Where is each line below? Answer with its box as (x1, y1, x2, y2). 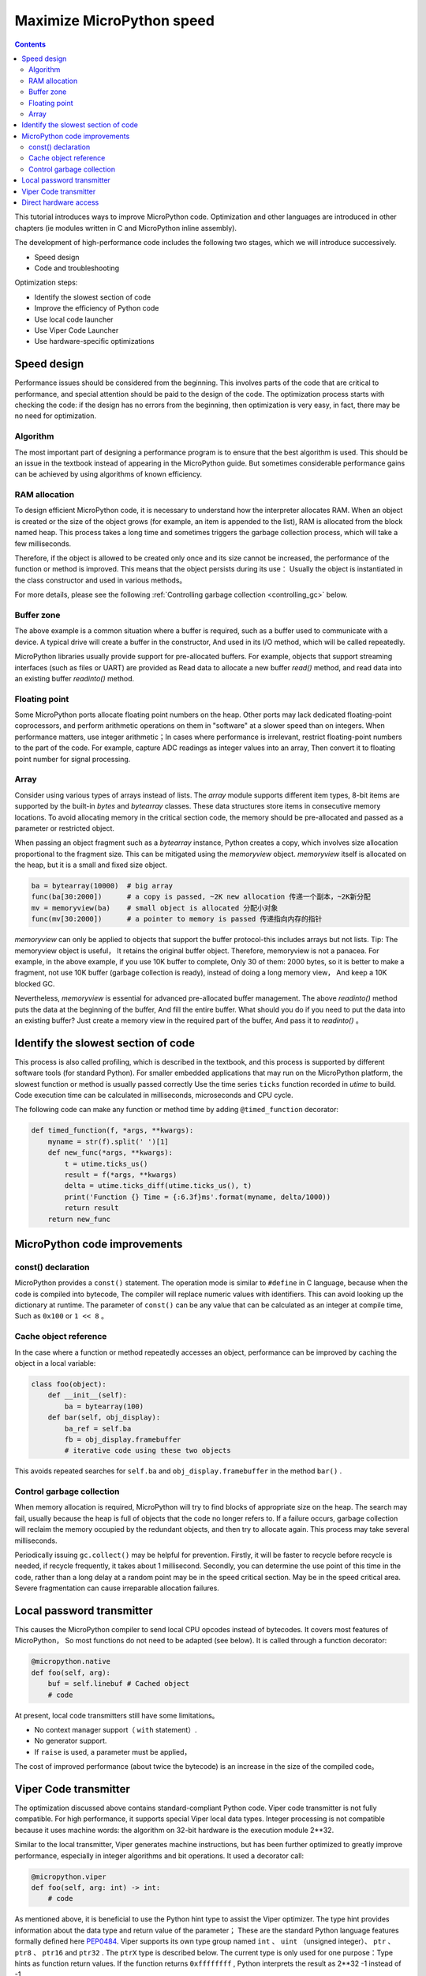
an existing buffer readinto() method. (14, 673, 134, 683)
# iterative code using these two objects (64, 1446, 232, 1455)
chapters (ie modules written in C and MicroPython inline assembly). (14, 223, 237, 232)
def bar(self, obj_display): (47, 1413, 161, 1422)
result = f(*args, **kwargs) (64, 1170, 177, 1179)
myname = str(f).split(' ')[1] (47, 1137, 169, 1146)
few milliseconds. (14, 538, 72, 549)
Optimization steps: (14, 277, 78, 288)
